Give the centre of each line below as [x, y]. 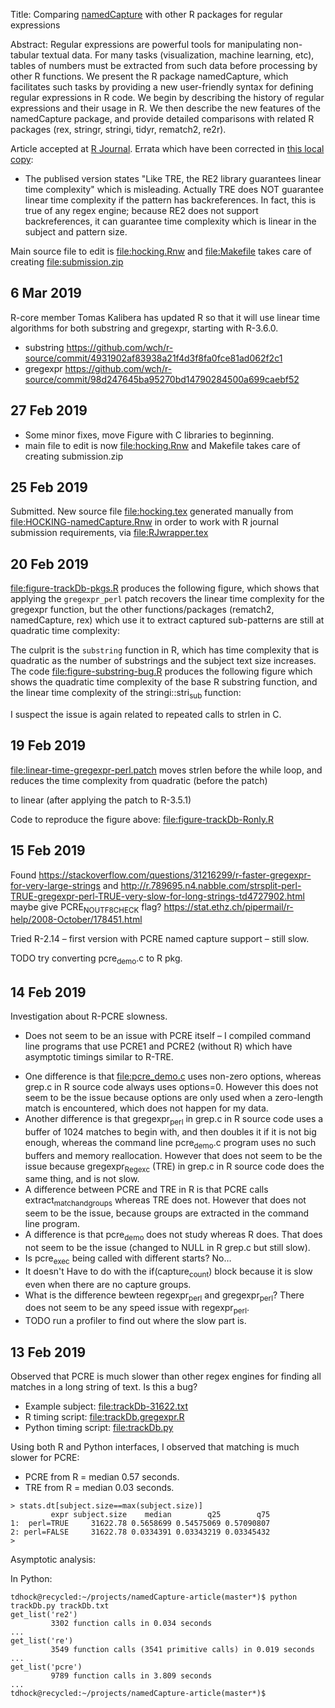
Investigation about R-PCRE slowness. [89, 1016]
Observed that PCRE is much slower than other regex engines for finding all [166, 1376]
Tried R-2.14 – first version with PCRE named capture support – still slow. [160, 939]
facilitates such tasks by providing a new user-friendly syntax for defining [162, 87]
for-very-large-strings [55, 885]
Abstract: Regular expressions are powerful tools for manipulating [145, 44]
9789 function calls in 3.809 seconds [131, 1676]
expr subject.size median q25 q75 [160, 1515]
